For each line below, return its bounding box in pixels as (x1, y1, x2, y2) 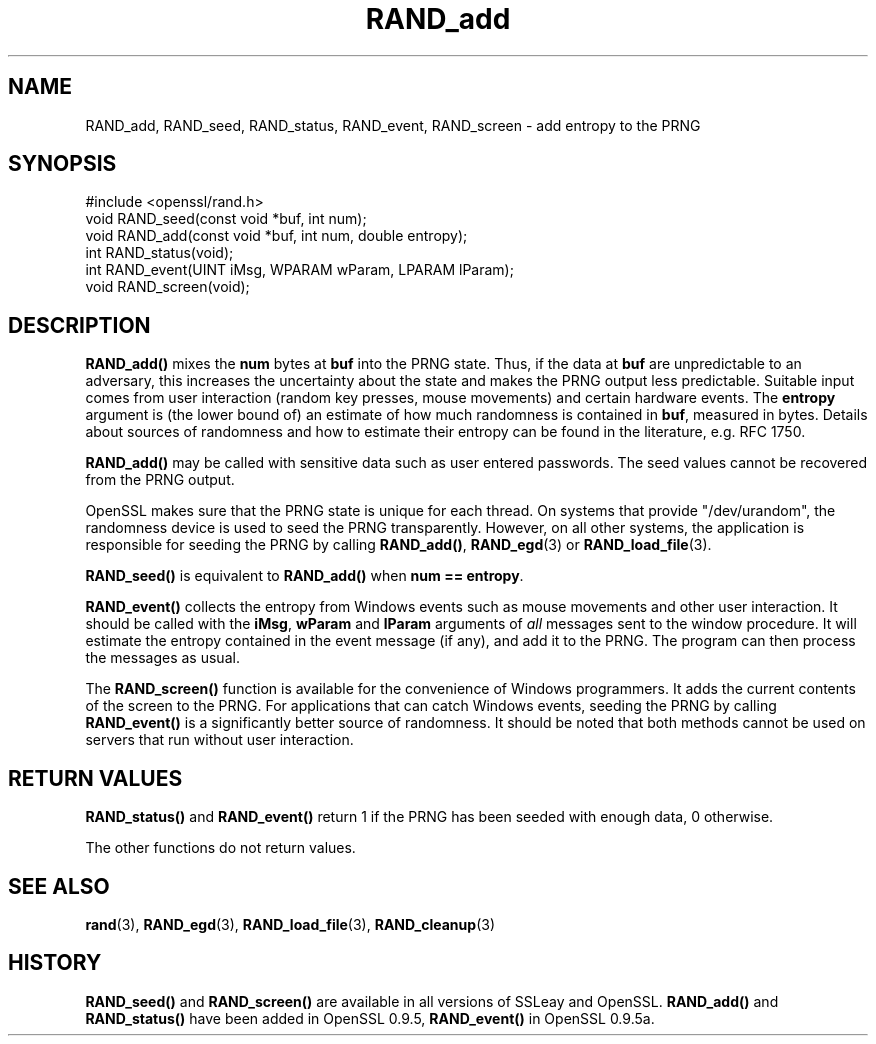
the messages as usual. (85, 649, 240, 667)
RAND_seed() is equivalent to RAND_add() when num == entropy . (85, 567, 524, 585)
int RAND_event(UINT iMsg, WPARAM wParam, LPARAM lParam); (85, 261, 514, 279)
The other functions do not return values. (85, 839, 356, 857)
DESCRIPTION (8, 312, 151, 338)
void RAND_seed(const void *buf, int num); (85, 210, 367, 228)
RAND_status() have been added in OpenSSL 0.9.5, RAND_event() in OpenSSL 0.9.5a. (85, 1009, 655, 1027)
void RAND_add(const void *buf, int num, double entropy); (85, 227, 468, 245)
